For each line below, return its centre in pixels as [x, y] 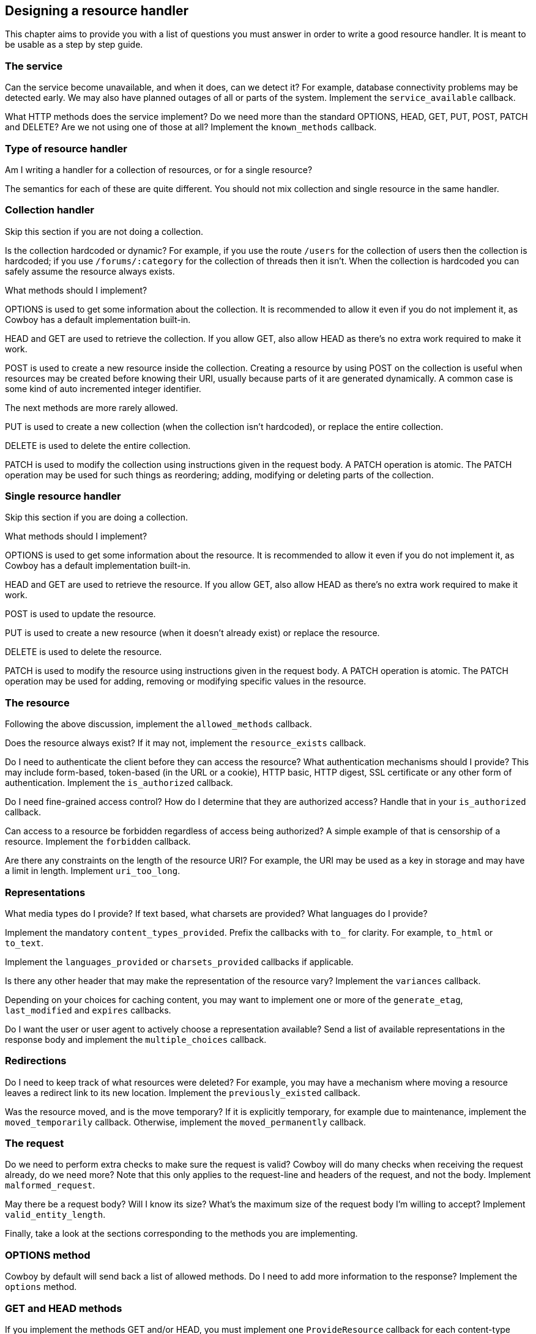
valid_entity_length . [55, 1215]
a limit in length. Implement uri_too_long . [93, 871]
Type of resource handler [66, 148]
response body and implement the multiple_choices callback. [136, 1039]
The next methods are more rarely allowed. [91, 407]
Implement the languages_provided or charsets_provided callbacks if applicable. [179, 962]
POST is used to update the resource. [80, 614]
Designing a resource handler [97, 11]
